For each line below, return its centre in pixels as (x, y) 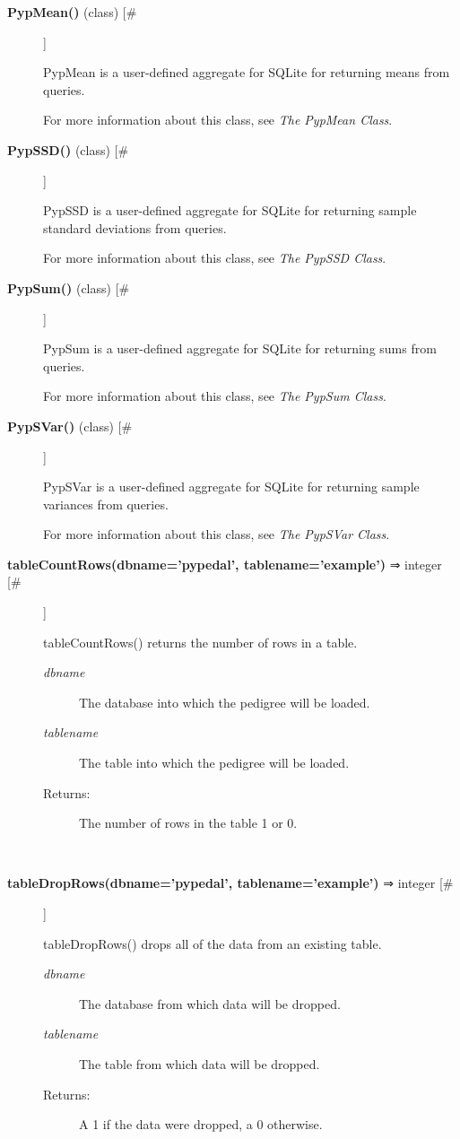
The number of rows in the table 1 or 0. (188, 823)
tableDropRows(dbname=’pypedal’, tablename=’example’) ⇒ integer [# (230, 883)
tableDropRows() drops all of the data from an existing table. (213, 943)
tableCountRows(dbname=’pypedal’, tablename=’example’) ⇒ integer (225, 564)
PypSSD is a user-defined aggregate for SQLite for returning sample (230, 210)
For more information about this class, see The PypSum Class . (215, 396)
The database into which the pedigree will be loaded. (225, 702)
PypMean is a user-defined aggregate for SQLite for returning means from (247, 72)
